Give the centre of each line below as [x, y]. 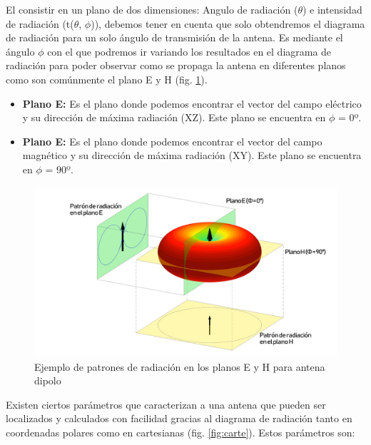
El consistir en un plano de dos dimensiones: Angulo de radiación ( [152, 9]
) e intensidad [332, 9]
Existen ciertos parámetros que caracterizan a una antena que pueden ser [166, 404]
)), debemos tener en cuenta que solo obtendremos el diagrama [228, 23]
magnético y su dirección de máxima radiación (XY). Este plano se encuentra [192, 155]
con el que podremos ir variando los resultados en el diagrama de [189, 51]
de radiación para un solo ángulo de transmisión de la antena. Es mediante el [174, 37]
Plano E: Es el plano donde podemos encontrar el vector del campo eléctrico [192, 103]
